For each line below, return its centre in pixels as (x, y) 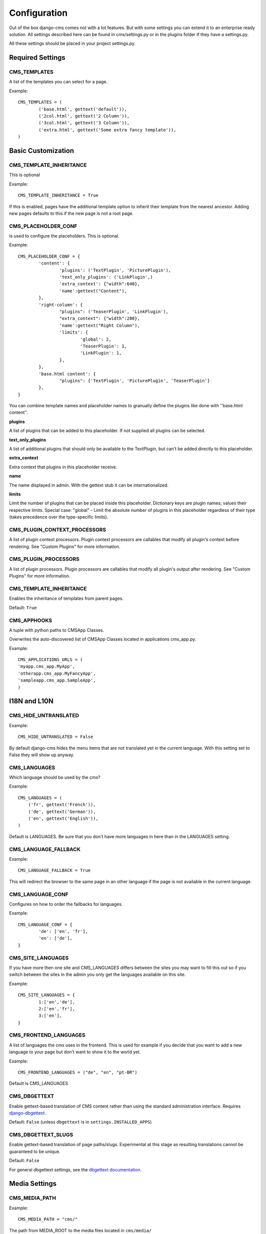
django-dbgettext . (28, 1113)
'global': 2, (96, 339)
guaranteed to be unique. (35, 1151)
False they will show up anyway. (42, 755)
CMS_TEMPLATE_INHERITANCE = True (58, 195)
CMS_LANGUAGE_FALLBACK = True (54, 870)
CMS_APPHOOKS (31, 620)
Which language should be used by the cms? (55, 777)
